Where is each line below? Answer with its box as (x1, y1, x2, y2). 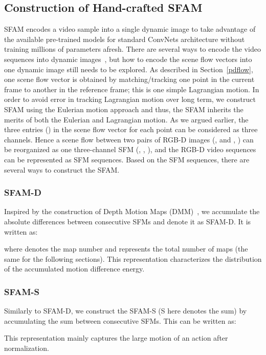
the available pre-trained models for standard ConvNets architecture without (4, 33, 245, 44)
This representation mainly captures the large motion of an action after (4, 332, 228, 343)
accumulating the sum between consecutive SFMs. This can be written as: (4, 315, 236, 326)
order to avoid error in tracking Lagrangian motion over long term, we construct (4, 94, 256, 105)
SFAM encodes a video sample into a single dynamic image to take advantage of (4, 24, 256, 34)
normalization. (4, 342, 49, 353)
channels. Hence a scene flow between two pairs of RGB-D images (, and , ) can (4, 134, 254, 144)
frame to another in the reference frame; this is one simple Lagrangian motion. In (4, 83, 259, 94)
